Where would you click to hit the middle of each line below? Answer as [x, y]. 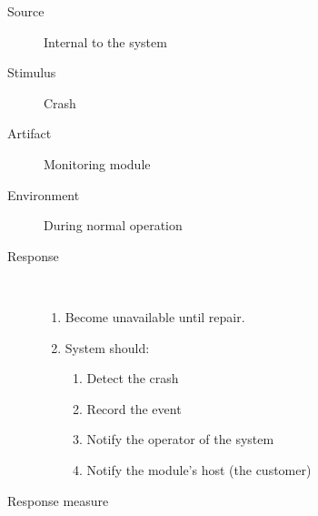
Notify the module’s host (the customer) [199, 469]
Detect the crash [133, 378]
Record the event [134, 408]
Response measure [58, 500]
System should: [107, 347]
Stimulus [32, 72]
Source [26, 11]
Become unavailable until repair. [155, 316]
